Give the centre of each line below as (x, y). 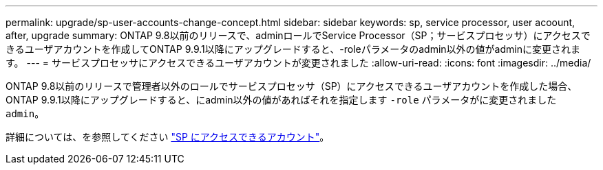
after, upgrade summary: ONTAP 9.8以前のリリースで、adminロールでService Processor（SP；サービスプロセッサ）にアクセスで (298, 35)
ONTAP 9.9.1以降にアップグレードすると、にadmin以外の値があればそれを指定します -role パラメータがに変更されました (281, 100)
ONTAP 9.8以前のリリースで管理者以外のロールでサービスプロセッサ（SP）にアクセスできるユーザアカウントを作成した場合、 (292, 86)
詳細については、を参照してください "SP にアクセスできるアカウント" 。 (168, 137)
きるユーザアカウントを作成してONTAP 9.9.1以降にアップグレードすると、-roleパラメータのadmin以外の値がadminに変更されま (293, 49)
